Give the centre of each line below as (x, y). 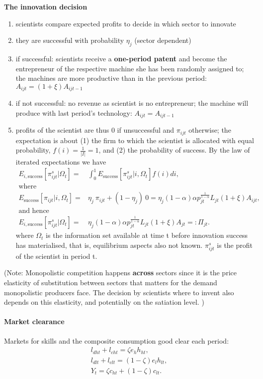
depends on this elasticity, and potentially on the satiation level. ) (104, 302)
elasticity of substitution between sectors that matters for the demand (111, 282)
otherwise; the (210, 130)
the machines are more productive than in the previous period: (111, 78)
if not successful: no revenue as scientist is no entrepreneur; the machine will (132, 103)
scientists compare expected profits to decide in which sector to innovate (126, 23)
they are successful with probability (70, 40)
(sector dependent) (163, 40)
